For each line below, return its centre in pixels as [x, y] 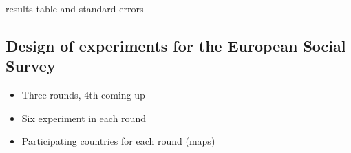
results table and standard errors [75, 8]
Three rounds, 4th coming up [83, 95]
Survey [31, 66]
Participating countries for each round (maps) [118, 141]
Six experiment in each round [84, 118]
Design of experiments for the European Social [176, 45]
